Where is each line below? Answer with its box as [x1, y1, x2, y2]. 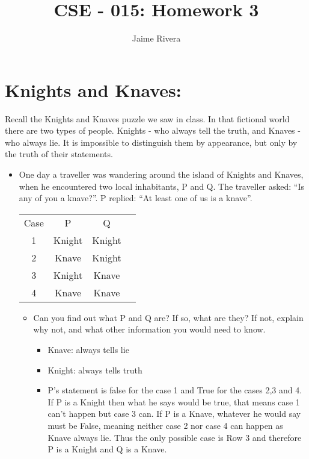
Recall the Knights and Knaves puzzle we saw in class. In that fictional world [5, 112, 290, 125]
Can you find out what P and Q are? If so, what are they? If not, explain [33, 311, 304, 323]
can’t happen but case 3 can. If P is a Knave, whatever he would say [47, 407, 301, 420]
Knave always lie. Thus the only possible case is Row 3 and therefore [47, 431, 302, 443]
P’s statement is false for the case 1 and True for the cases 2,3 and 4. [47, 384, 302, 396]
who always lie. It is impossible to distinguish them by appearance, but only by [5, 136, 298, 148]
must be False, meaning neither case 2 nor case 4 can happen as [47, 419, 283, 431]
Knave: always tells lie [47, 343, 129, 355]
